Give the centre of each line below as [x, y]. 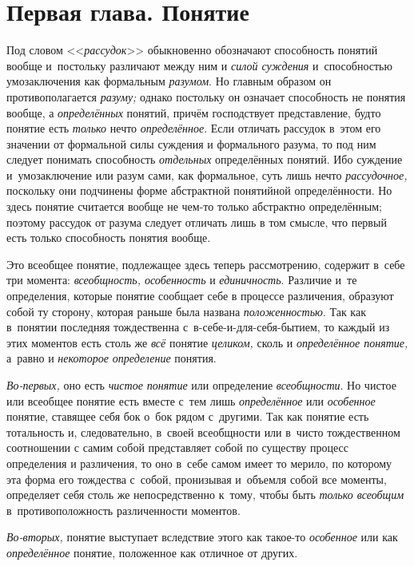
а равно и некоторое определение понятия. [111, 358]
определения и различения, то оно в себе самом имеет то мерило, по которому [199, 463]
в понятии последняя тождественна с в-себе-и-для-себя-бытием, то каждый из [198, 327]
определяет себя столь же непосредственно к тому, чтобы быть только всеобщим [205, 495]
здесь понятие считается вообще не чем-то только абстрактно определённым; [194, 206]
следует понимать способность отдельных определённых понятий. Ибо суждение [205, 159]
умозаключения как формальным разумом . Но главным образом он [169, 81]
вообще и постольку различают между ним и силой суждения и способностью [199, 65]
